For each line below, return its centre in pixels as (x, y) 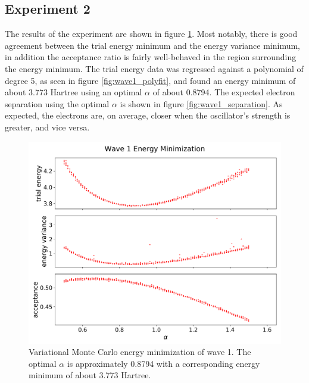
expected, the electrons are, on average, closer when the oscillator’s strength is (148, 115)
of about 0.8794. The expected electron (224, 92)
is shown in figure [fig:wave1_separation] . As (201, 103)
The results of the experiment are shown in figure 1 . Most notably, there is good (151, 34)
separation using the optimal (57, 103)
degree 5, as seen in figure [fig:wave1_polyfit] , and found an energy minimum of (150, 80)
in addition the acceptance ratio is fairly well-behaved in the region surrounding (151, 57)
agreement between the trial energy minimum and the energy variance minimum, (152, 45)
